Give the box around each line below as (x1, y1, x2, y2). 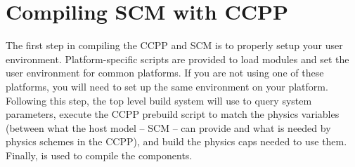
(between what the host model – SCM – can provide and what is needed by (6, 120, 331, 135)
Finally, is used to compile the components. (6, 147, 193, 162)
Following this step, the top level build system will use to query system (6, 93, 312, 107)
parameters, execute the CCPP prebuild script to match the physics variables (6, 107, 340, 121)
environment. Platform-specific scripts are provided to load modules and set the (6, 51, 349, 66)
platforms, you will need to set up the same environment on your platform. (6, 79, 328, 93)
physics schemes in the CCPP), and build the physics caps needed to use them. (6, 134, 347, 149)
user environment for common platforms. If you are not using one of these (6, 65, 324, 80)
